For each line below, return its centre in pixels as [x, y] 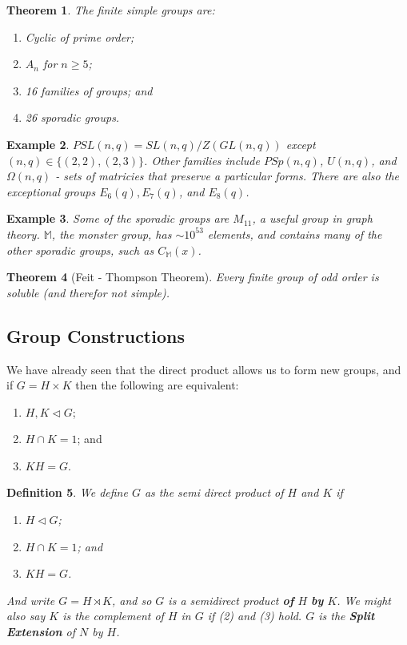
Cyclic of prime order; [80, 36]
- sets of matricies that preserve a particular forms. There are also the [227, 176]
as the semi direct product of [214, 492]
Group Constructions [96, 335]
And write [31, 600]
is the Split [347, 616]
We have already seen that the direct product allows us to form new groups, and [204, 369]
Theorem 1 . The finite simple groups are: [111, 10]
